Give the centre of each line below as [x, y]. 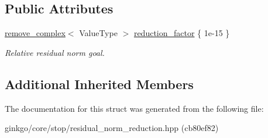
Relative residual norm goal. [55, 52]
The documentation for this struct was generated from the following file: [134, 108]
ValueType [98, 33]
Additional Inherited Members [99, 84]
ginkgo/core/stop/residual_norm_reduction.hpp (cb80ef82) [112, 128]
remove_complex [35, 33]
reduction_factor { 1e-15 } [182, 33]
